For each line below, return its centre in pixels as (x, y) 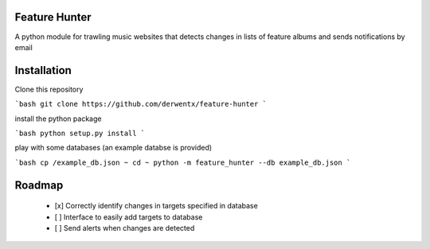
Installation (43, 70)
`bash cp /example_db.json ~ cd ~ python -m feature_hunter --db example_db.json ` (183, 162)
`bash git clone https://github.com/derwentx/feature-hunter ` (141, 104)
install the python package (58, 119)
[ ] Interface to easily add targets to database (129, 217)
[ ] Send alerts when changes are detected (125, 228)
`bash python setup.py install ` (80, 133)
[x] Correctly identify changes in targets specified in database (156, 206)
